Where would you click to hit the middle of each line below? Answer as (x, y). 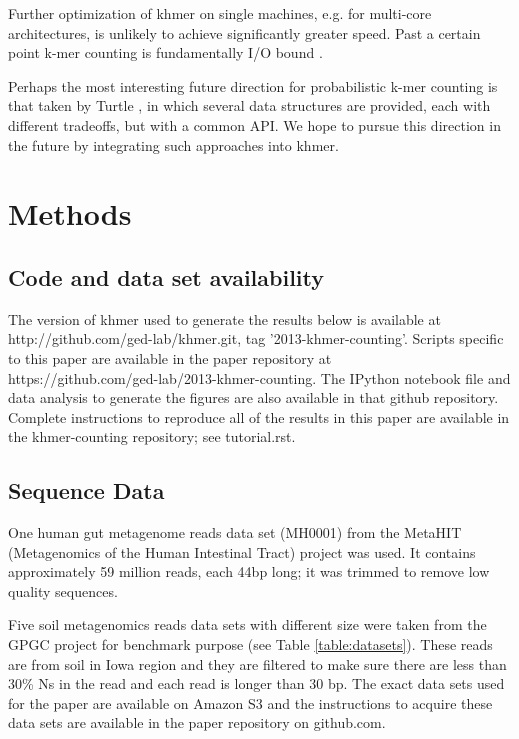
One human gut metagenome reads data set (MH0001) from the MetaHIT (235, 532)
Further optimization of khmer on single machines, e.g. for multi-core (220, 13)
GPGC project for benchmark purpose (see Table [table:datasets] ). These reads (250, 644)
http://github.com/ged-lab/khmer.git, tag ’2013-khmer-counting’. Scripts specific (256, 338)
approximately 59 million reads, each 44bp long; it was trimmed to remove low (249, 571)
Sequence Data (86, 490)
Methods (70, 213)
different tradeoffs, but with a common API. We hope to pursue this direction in (254, 124)
